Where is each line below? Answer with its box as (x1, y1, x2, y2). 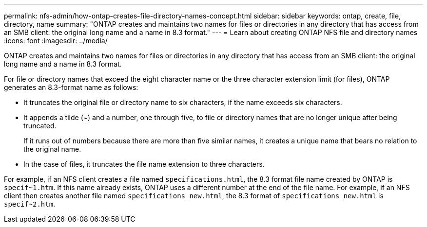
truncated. (23, 122, 57, 130)
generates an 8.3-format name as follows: (4, 83, 138, 91)
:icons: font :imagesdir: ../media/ (4, 36, 108, 45)
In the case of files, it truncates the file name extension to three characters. (23, 160, 265, 168)
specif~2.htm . (4, 200, 56, 208)
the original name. (23, 145, 81, 153)
